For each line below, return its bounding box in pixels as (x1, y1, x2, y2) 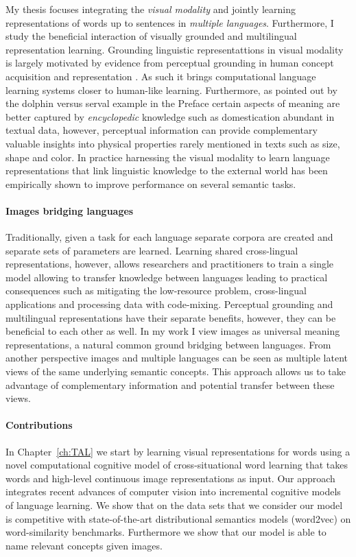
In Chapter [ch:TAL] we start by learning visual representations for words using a (5, 444, 351, 458)
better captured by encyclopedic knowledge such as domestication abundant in (5, 109, 335, 123)
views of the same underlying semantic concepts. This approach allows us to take (5, 364, 346, 379)
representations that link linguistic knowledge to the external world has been (5, 163, 328, 178)
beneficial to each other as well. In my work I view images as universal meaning (5, 324, 340, 338)
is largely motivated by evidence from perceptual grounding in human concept (5, 56, 334, 70)
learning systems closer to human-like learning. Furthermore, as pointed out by (5, 82, 337, 97)
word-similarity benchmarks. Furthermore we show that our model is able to (5, 525, 327, 539)
